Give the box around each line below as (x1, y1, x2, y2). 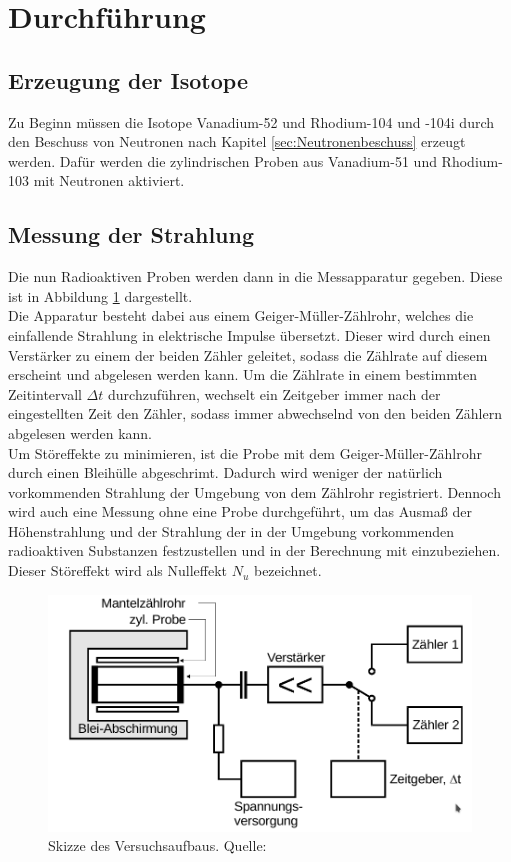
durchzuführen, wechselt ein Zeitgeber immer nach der (108, 383, 441, 404)
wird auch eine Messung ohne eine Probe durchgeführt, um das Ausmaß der (8, 501, 472, 522)
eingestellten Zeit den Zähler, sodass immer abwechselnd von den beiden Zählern (8, 403, 502, 424)
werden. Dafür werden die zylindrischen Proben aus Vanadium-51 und (8, 150, 437, 171)
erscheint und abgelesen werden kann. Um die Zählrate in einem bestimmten (8, 364, 477, 385)
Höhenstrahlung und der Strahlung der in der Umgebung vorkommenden (8, 520, 455, 541)
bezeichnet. (253, 560, 322, 581)
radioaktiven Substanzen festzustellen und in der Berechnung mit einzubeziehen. (8, 540, 501, 561)
